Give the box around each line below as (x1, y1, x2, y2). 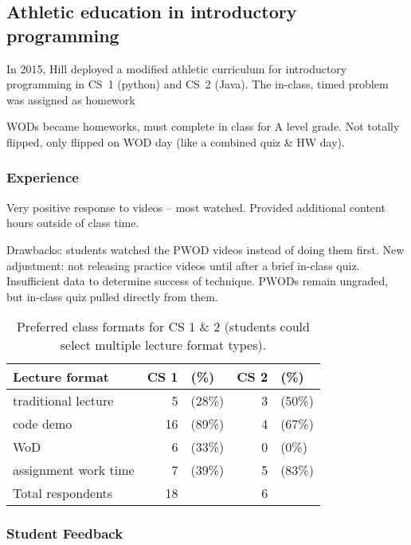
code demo (13, 414, 72, 433)
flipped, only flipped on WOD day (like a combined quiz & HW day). (6, 133, 345, 150)
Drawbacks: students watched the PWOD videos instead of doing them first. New (6, 241, 405, 257)
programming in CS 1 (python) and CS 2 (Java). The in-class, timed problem (6, 76, 389, 92)
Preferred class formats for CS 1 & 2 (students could (16, 317, 310, 336)
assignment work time (13, 461, 135, 480)
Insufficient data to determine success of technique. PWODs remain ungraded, (6, 272, 389, 289)
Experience (6, 167, 79, 187)
